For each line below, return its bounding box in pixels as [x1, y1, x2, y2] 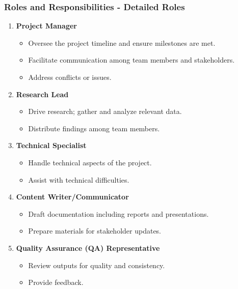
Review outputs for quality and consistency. [28, 259, 165, 270]
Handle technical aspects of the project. [28, 157, 152, 167]
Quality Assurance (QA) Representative [16, 242, 160, 253]
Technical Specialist [16, 140, 87, 151]
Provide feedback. [28, 277, 84, 287]
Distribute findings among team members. [28, 123, 160, 133]
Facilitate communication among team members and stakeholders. [28, 54, 235, 65]
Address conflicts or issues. [28, 72, 112, 82]
